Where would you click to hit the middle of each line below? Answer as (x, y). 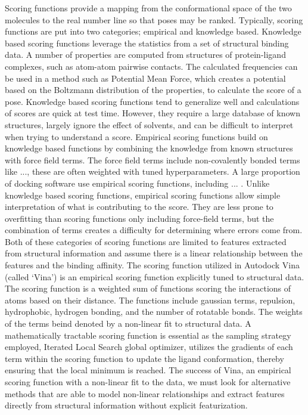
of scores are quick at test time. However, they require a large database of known (153, 113)
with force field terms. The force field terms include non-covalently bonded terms (153, 160)
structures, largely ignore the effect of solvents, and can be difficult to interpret (149, 124)
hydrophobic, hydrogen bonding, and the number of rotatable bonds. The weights (154, 312)
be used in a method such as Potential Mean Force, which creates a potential (145, 78)
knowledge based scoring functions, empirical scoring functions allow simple (143, 195)
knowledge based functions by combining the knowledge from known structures (149, 148)
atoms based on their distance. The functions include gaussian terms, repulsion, (150, 300)
